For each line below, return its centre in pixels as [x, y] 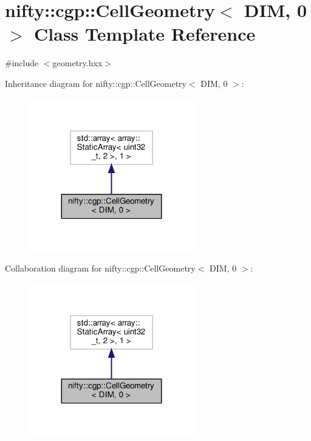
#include [22, 63]
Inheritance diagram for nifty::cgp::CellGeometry [96, 83]
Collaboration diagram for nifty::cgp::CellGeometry [100, 268]
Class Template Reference [145, 34]
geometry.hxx [77, 63]
